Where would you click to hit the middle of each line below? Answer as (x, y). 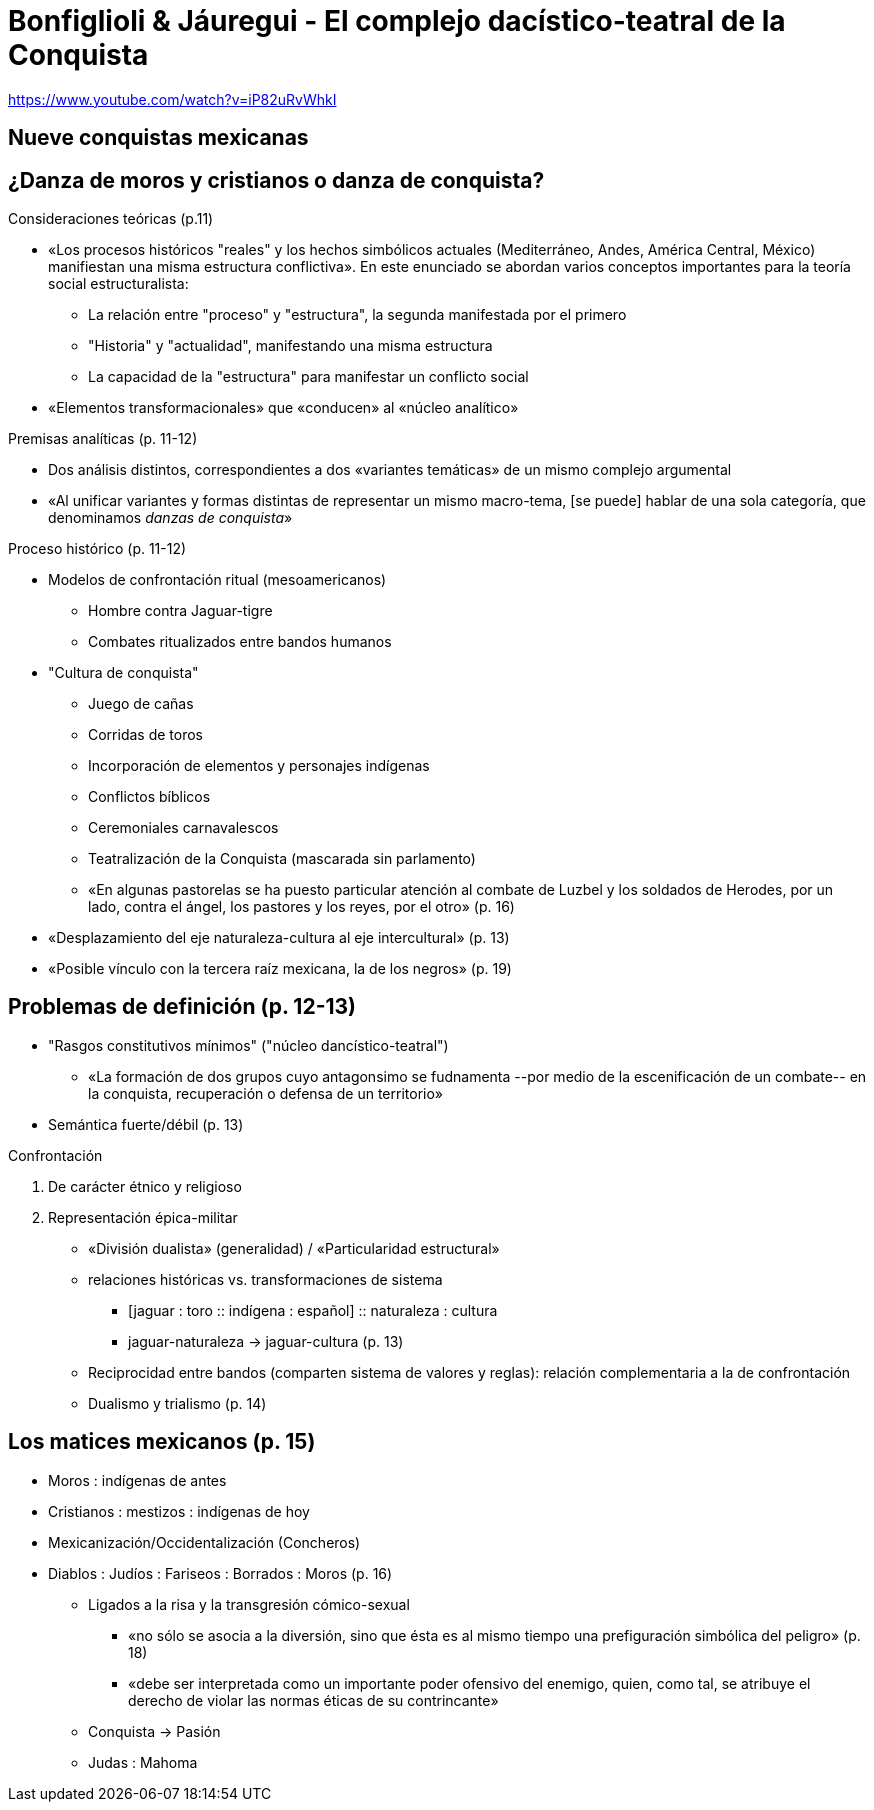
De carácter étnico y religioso (145, 1186)
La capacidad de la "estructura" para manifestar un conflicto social (308, 377)
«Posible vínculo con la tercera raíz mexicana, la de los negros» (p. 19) (280, 969)
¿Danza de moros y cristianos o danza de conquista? (276, 180)
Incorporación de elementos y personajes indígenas (259, 766)
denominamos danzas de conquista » (170, 518)
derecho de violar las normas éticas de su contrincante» (313, 1700)
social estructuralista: (118, 284)
